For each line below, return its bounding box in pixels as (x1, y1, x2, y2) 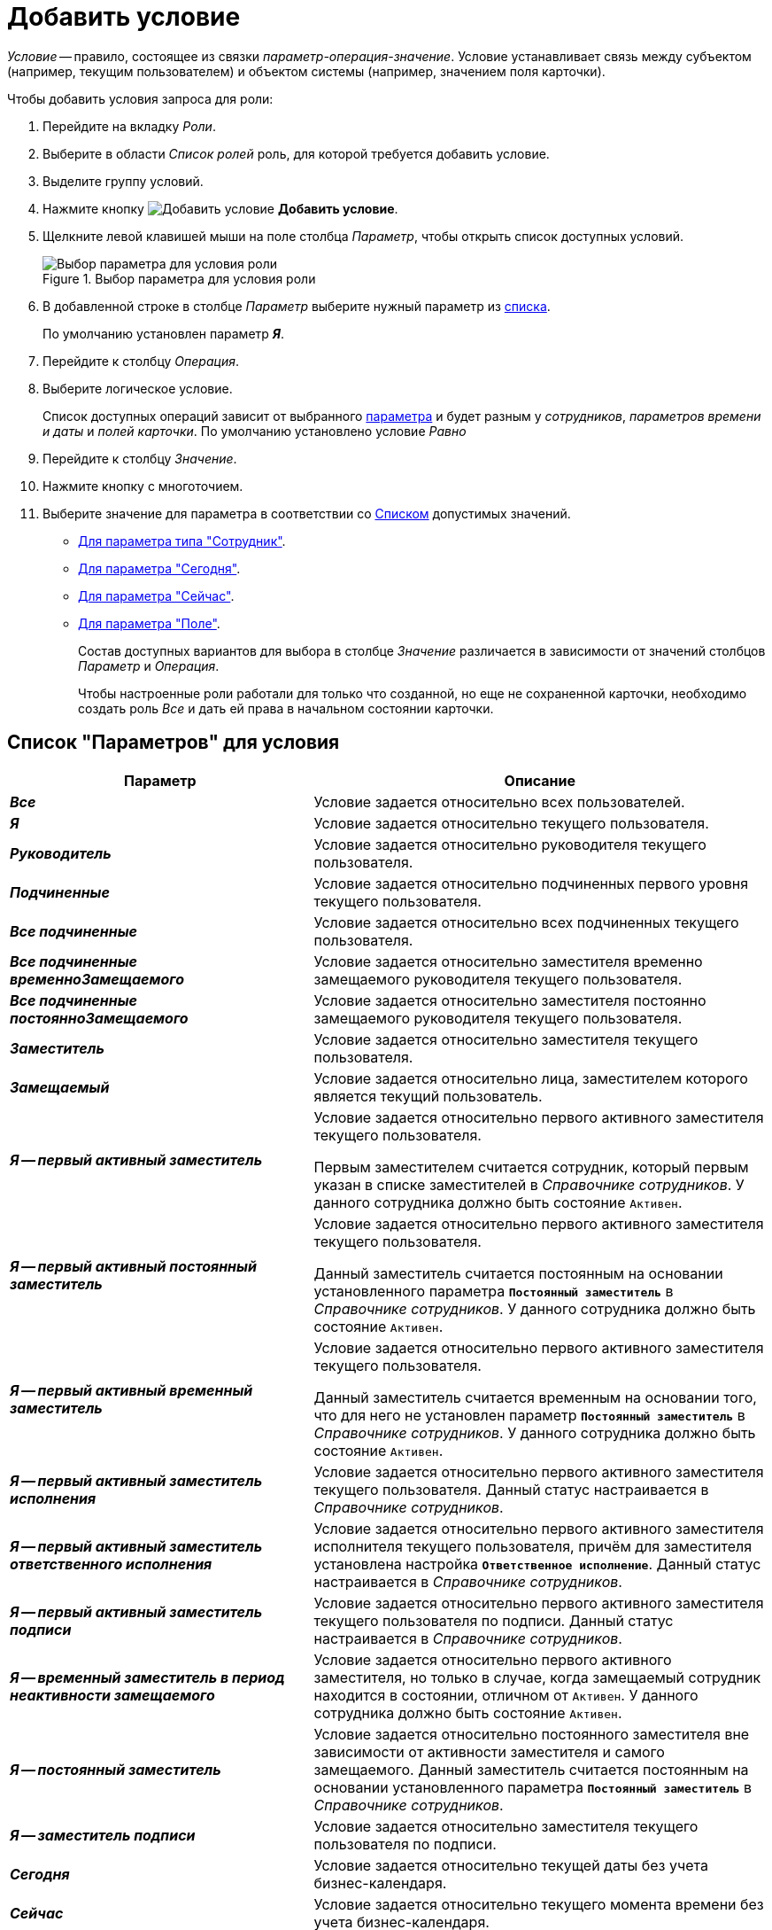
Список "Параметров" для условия (7, 731, 340, 754)
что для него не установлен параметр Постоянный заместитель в (313, 1405, 745, 1424)
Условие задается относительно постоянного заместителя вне (313, 1724, 750, 1743)
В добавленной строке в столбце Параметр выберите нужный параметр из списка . (42, 298, 551, 314)
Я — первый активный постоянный (10, 1257, 257, 1275)
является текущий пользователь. (313, 1086, 543, 1105)
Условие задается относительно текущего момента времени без (313, 1895, 764, 1913)
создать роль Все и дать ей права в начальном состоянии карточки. (78, 700, 494, 716)
